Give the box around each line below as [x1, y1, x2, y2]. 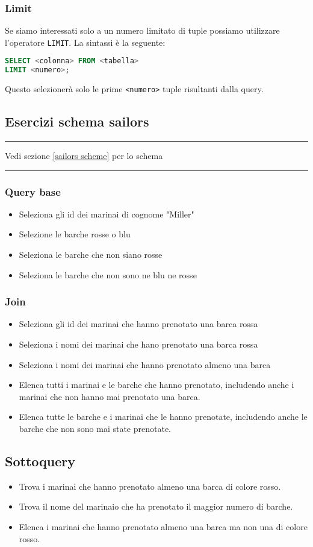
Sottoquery [5, 452, 75, 470]
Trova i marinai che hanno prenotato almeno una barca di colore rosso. [19, 480, 281, 492]
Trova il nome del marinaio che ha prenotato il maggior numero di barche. [19, 500, 293, 513]
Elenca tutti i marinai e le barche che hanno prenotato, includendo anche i [19, 378, 294, 391]
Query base [5, 184, 61, 199]
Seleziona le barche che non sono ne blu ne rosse [19, 268, 197, 281]
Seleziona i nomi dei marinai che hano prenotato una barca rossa [19, 338, 258, 351]
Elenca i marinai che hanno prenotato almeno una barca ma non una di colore [19, 520, 308, 533]
